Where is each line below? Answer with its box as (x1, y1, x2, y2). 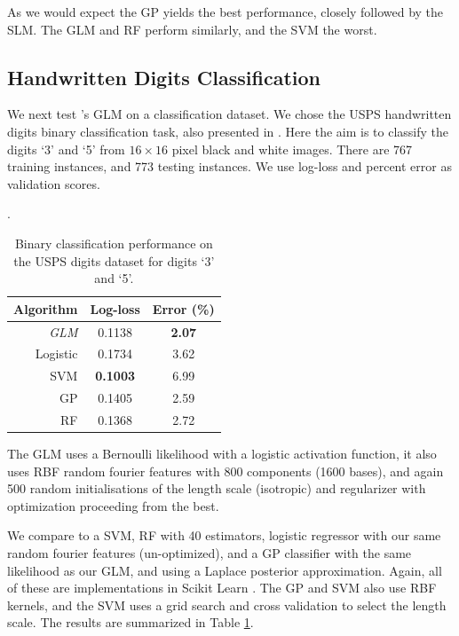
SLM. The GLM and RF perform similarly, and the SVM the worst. (7, 20, 377, 38)
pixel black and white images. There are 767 (171, 139, 413, 158)
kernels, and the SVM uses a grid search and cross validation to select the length (7, 595, 447, 614)
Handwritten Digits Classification (7, 63, 321, 90)
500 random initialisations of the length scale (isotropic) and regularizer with (7, 479, 426, 498)
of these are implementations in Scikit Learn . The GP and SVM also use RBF (7, 578, 437, 597)
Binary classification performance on (14, 233, 213, 252)
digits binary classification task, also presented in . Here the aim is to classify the (7, 122, 449, 140)
